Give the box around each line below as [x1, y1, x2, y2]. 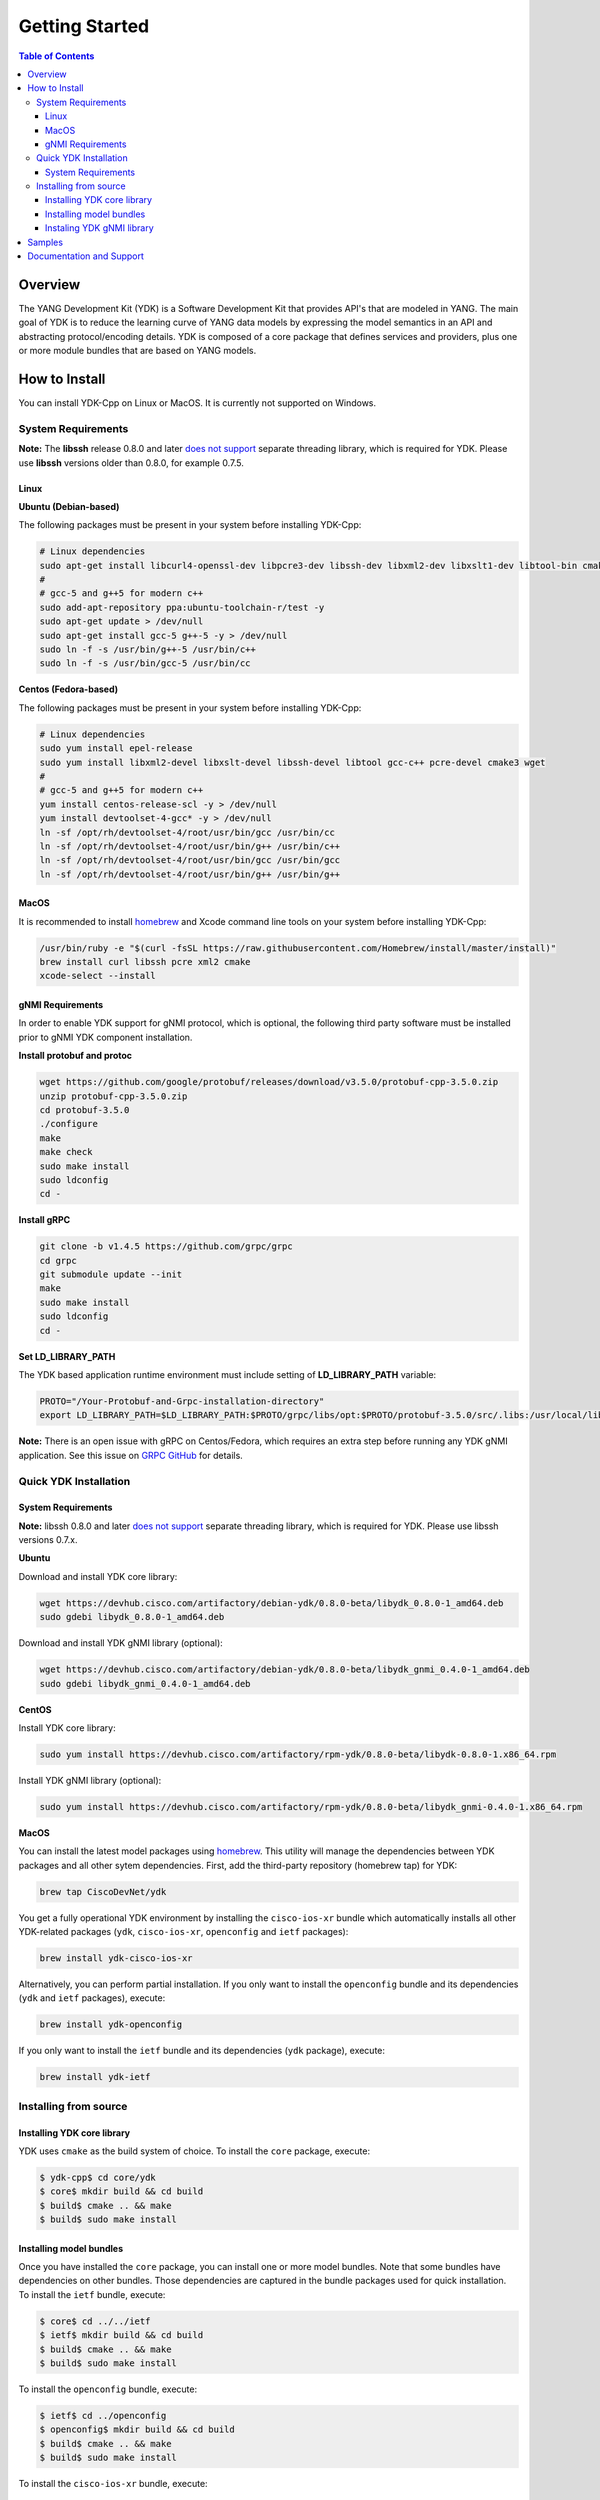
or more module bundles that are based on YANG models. [18, 345, 257, 357]
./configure [39, 1118, 99, 1130]
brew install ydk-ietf [39, 2071, 151, 2083]
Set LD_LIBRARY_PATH [18, 1350, 116, 1362]
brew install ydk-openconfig [39, 2019, 183, 2030]
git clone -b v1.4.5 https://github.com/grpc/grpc [39, 1241, 294, 1252]
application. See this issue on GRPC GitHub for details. [18, 1449, 244, 1461]
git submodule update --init [39, 1269, 183, 1280]
